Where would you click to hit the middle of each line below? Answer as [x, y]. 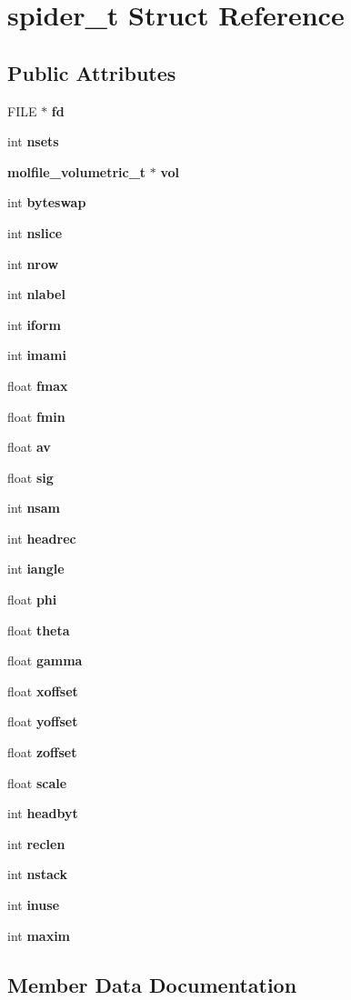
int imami [37, 355]
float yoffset [43, 721]
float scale [37, 782]
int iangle [36, 569]
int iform [34, 324]
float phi [32, 600]
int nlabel [36, 294]
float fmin [36, 416]
